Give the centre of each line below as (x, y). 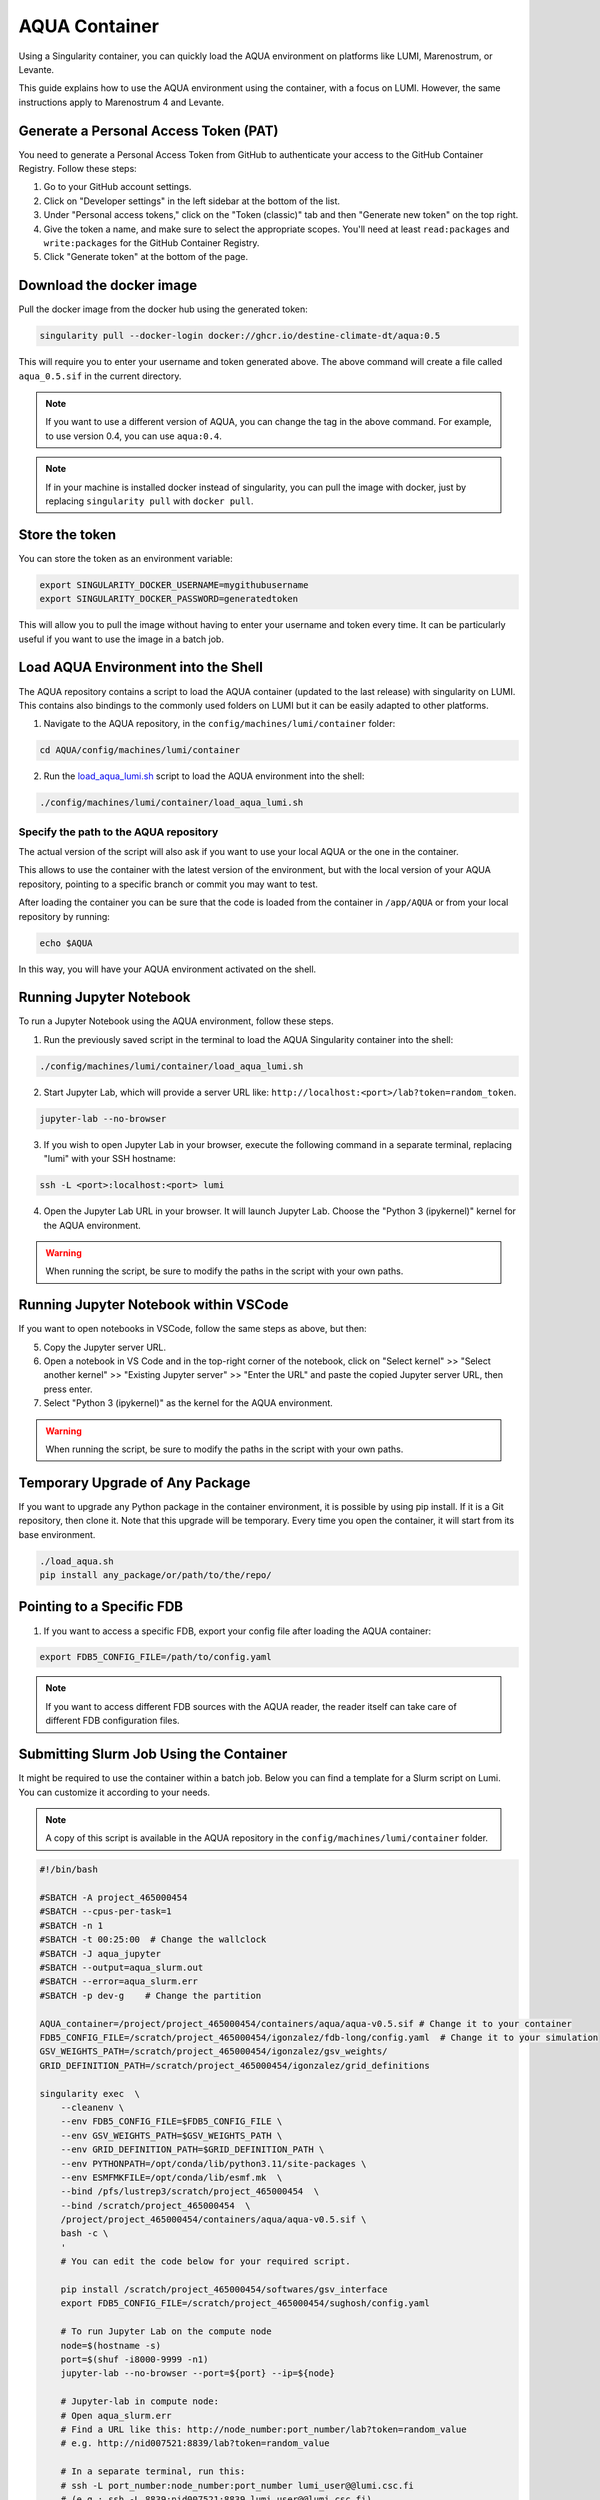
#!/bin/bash (69, 1869)
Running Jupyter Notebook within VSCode (153, 1305)
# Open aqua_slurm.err (116, 2415)
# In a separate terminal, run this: (153, 2471)
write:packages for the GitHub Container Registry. (151, 242)
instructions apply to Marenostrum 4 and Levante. (121, 102)
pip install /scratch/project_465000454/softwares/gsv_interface (224, 2289)
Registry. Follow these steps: (77, 169)
